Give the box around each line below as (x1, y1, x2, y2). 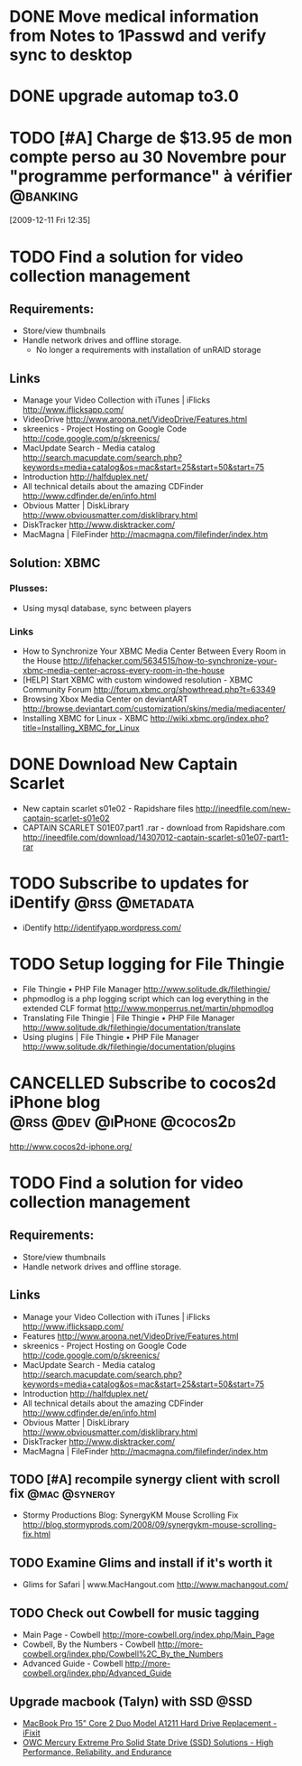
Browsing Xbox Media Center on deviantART (22, 693, 188, 705)
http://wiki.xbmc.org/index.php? (150, 713, 269, 724)
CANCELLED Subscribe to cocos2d (9, 1073, 277, 1093)
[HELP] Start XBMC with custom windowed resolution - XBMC (22, 674, 253, 685)
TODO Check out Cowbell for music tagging (9, 1605, 260, 1621)
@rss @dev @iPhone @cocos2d (9, 1111, 236, 1132)
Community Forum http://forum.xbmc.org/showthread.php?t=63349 (22, 684, 277, 695)
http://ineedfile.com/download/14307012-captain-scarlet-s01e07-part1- (22, 832, 289, 843)
